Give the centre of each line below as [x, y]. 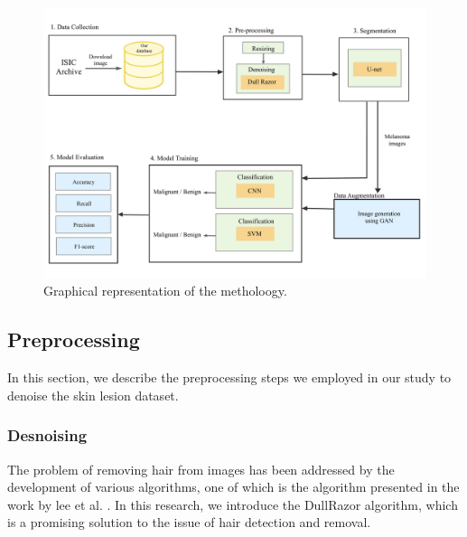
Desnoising [47, 435]
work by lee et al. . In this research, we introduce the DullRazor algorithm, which [233, 504]
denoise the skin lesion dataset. [93, 395]
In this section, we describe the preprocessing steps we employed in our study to [229, 377]
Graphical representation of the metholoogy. [165, 291]
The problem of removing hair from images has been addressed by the [201, 469]
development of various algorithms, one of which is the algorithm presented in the [233, 487]
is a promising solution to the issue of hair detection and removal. [189, 522]
